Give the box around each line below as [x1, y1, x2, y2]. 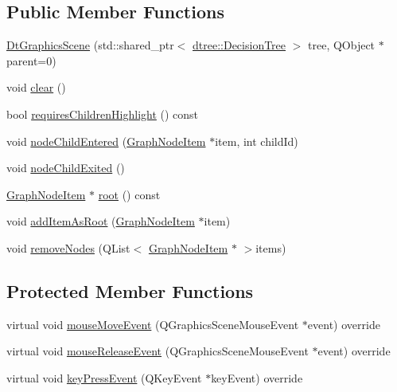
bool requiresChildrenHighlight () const [6, 105, 199, 122]
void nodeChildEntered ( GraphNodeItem [6, 132, 206, 149]
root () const [98, 186, 161, 202]
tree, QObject [308, 37, 376, 53]
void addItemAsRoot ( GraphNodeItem [6, 213, 195, 229]
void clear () [6, 79, 66, 96]
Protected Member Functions [6, 278, 254, 303]
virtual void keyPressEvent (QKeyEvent [6, 369, 202, 386]
